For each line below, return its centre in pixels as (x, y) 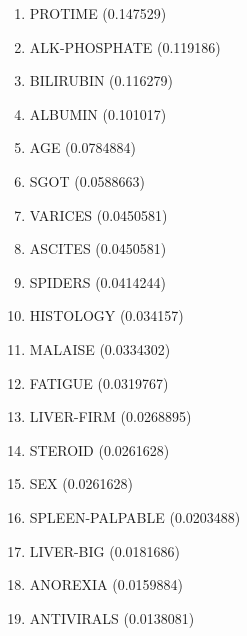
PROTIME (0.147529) (98, 13)
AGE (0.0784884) (82, 147)
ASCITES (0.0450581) (98, 248)
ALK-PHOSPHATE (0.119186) (125, 46)
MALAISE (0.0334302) (100, 348)
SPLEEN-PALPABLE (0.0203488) (135, 516)
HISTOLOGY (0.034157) (106, 315)
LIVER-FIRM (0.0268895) (110, 416)
